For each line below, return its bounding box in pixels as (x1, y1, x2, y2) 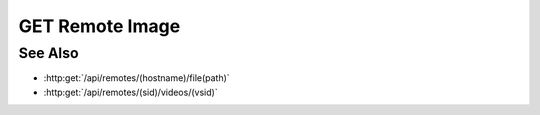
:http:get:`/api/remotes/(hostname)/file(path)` (43, 72, 230, 84)
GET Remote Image (18, 15, 181, 37)
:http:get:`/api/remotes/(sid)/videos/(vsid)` (43, 86, 219, 98)
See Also (18, 44, 79, 62)
